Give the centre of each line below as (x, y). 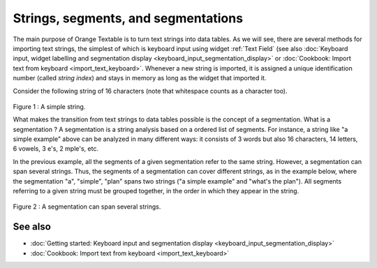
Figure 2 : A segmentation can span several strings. (87, 207)
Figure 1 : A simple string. (49, 106)
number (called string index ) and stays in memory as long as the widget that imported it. (140, 78)
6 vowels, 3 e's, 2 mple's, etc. (56, 149)
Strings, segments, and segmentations (128, 18)
